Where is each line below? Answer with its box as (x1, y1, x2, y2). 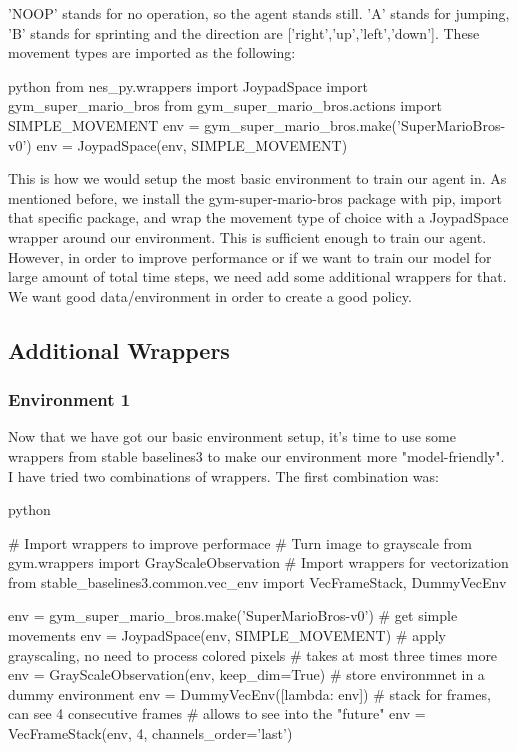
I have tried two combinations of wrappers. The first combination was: (8, 465, 439, 486)
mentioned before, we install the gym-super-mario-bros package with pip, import (8, 187, 502, 208)
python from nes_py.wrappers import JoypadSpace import (8, 75, 368, 96)
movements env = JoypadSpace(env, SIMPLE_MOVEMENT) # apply (8, 625, 446, 646)
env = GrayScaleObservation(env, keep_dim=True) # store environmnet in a (8, 664, 485, 685)
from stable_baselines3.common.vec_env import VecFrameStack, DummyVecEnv (8, 571, 507, 592)
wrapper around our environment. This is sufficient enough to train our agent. (8, 226, 487, 247)
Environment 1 (8, 387, 131, 412)
